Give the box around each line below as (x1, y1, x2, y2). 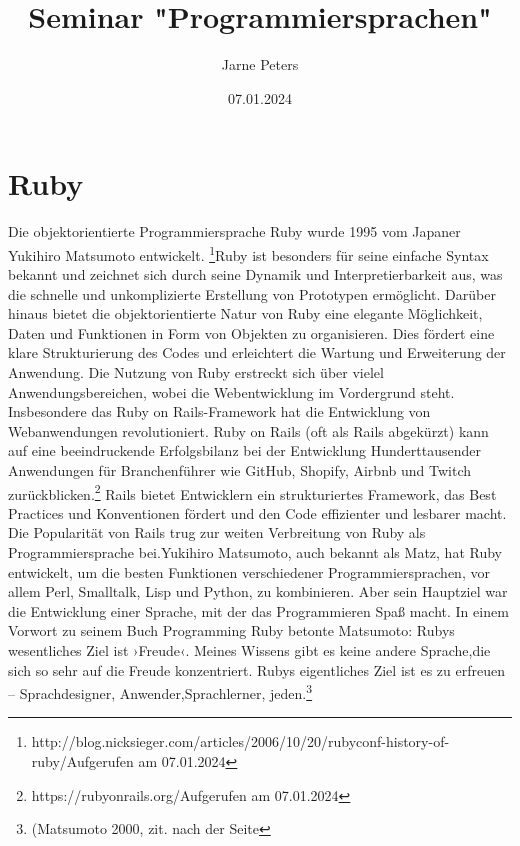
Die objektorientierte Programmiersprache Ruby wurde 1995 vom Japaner (8, 221, 461, 242)
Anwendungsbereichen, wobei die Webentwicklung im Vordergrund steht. (8, 381, 455, 402)
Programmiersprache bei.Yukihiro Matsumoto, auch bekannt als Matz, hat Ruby (8, 542, 502, 563)
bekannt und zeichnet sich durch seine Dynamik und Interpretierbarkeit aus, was (8, 264, 503, 285)
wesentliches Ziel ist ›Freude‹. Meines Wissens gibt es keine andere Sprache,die (8, 640, 491, 661)
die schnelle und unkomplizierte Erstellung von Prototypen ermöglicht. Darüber (8, 283, 496, 304)
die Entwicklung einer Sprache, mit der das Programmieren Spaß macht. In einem (8, 600, 509, 621)
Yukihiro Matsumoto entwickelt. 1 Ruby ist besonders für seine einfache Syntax (8, 241, 489, 265)
